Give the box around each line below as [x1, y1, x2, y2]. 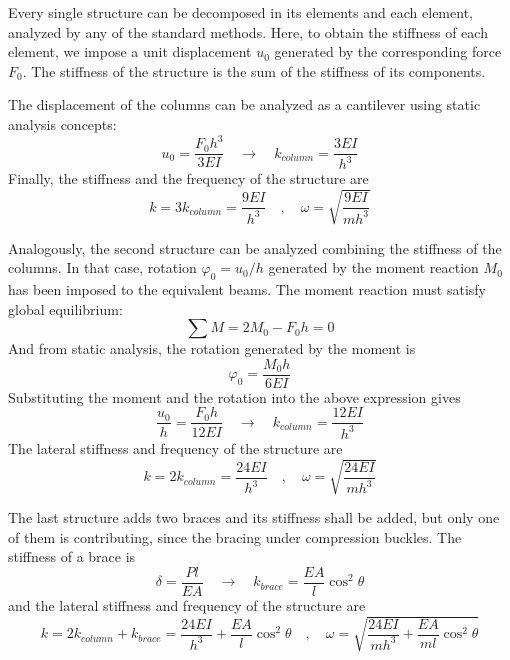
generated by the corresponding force [274, 41, 502, 62]
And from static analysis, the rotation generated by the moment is [8, 338, 416, 359]
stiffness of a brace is [8, 546, 136, 567]
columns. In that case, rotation [8, 257, 197, 278]
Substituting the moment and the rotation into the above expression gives [8, 386, 461, 407]
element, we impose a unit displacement [8, 41, 252, 62]
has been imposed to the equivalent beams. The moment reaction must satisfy [8, 279, 487, 299]
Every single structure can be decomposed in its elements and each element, [8, 2, 473, 22]
